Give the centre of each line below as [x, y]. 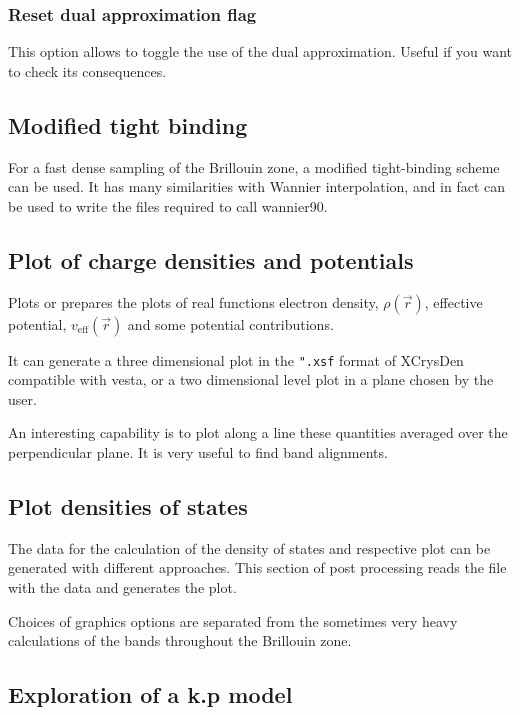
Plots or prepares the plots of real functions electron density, [193, 301]
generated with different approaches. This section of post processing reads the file [257, 567]
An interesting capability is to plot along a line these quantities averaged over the [258, 432]
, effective [453, 301]
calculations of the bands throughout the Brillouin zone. [180, 640]
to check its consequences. [87, 70]
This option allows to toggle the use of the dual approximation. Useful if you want [260, 51]
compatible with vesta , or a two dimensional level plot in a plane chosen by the [251, 379]
